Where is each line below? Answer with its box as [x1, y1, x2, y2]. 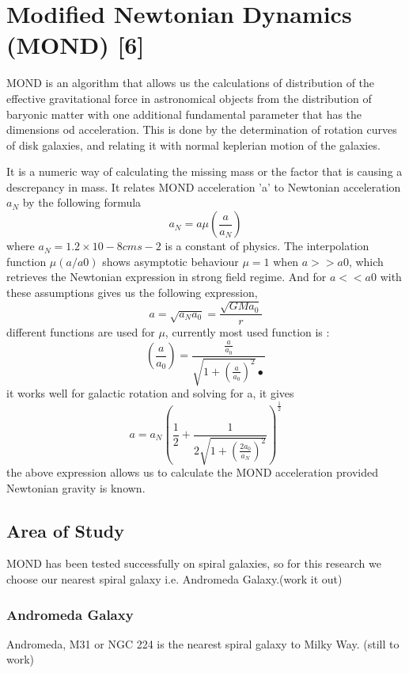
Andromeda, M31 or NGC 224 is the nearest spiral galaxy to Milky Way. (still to [6, 635, 400, 652]
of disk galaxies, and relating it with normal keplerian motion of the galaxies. [6, 136, 381, 153]
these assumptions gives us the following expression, [6, 283, 258, 300]
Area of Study [6, 518, 124, 542]
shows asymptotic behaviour [102, 253, 239, 269]
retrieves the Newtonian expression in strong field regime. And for [6, 268, 327, 285]
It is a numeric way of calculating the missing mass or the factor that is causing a [6, 163, 403, 180]
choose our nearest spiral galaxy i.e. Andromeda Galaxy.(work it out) [6, 571, 343, 587]
